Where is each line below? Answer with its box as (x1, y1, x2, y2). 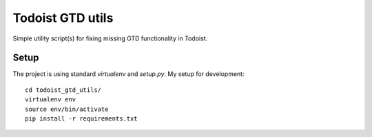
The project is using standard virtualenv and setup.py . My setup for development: (12, 70, 245, 78)
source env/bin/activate (25, 105, 109, 113)
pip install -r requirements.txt (25, 115, 138, 123)
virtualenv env (25, 96, 76, 103)
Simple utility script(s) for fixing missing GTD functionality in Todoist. (12, 34, 208, 42)
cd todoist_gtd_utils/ (25, 86, 102, 94)
